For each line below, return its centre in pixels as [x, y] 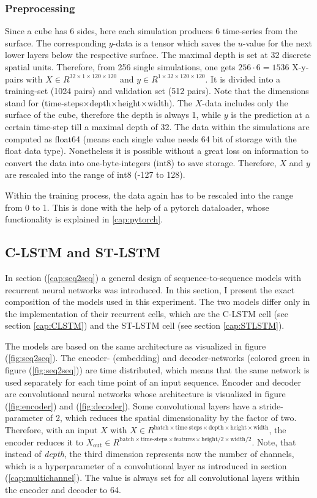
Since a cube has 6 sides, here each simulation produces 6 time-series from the [151, 31]
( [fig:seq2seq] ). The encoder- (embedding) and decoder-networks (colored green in [158, 358]
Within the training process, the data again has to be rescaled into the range [149, 195]
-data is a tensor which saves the [174, 42]
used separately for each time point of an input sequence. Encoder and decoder [153, 382]
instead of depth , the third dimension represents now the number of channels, [150, 454]
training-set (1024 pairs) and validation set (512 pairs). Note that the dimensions [157, 91]
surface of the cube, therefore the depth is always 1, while [113, 115]
